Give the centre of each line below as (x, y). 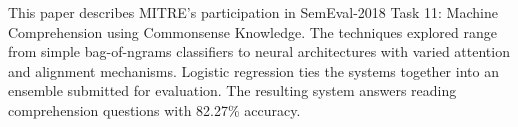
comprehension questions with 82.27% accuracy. (154, 109)
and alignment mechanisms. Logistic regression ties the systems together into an (253, 70)
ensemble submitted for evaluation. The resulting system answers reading (232, 90)
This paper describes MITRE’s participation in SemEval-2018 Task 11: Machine (253, 12)
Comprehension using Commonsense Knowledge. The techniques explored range (252, 31)
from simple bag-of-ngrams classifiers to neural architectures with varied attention (259, 51)
